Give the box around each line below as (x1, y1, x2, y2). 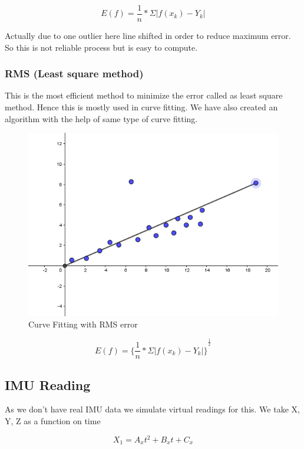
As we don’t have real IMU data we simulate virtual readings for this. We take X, (5, 403, 300, 415)
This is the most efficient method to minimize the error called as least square (5, 89, 283, 101)
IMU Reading (5, 375, 91, 394)
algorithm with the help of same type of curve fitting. (5, 112, 198, 124)
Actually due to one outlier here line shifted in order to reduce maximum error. (5, 30, 291, 42)
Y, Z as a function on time (5, 414, 101, 427)
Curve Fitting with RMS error (28, 318, 138, 330)
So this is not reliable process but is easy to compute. (5, 41, 198, 53)
